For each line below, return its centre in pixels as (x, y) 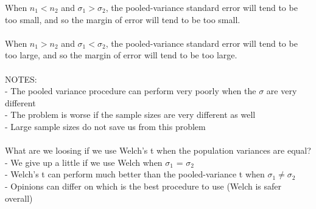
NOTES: (21, 79)
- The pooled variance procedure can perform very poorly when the (131, 91)
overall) (19, 198)
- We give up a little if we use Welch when (84, 162)
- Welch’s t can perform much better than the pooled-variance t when (135, 174)
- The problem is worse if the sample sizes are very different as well (130, 115)
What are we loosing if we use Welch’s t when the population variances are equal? (158, 150)
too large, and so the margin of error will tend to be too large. (121, 55)
